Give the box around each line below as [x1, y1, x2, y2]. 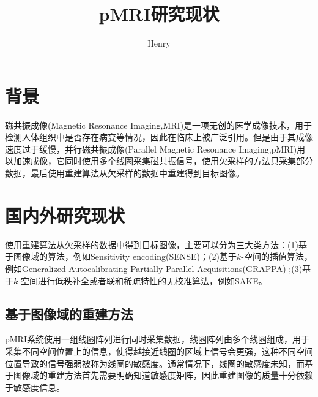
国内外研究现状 [5, 202, 125, 227]
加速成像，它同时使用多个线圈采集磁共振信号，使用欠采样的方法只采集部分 [13, 154, 313, 167]
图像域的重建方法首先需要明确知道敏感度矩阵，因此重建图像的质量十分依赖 [13, 369, 313, 382]
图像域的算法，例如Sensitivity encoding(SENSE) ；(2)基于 [13, 250, 237, 263]
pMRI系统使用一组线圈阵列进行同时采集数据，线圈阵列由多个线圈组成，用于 [5, 333, 309, 346]
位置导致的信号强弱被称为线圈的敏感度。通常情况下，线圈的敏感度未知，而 [5, 357, 305, 369]
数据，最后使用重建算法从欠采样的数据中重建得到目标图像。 [5, 167, 245, 180]
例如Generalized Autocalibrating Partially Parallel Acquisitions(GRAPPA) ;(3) [5, 262, 303, 274]
